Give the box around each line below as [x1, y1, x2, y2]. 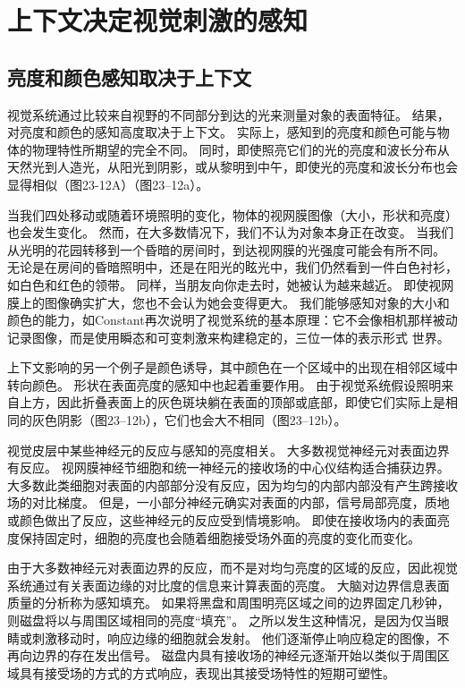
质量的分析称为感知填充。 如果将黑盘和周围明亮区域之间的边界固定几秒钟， [7, 593, 450, 612]
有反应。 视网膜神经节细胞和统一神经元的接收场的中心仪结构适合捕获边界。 [7, 458, 450, 477]
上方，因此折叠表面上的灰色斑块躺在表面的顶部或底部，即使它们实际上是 [19, 393, 445, 412]
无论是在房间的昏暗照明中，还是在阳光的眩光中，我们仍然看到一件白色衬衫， [7, 258, 458, 276]
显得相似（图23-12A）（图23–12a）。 [7, 174, 209, 193]
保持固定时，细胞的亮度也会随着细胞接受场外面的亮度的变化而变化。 [19, 528, 420, 547]
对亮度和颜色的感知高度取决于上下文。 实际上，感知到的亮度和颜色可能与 [7, 123, 437, 141]
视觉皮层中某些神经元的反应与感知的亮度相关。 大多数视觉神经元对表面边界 [7, 440, 450, 459]
